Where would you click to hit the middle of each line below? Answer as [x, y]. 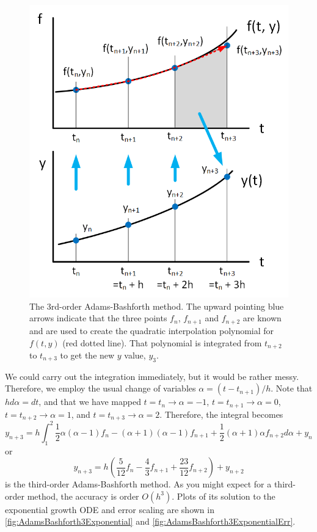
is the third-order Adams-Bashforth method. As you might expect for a [138, 484]
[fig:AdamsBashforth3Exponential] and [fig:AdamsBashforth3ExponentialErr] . [150, 521]
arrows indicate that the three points [98, 318]
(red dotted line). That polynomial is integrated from [162, 342]
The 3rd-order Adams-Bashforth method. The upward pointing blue [157, 306]
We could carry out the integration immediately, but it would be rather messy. [152, 376]
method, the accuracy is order [83, 496]
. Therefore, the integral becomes [221, 414]
